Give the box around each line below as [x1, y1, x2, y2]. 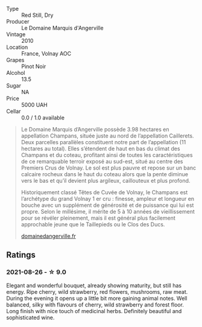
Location [6, 43, 28, 51]
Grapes [6, 57, 25, 63]
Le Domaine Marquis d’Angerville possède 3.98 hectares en [21, 126, 169, 133]
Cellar [6, 108, 21, 115]
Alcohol [6, 69, 25, 76]
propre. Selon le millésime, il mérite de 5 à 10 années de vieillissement [21, 208, 195, 215]
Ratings [6, 250, 36, 260]
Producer [6, 18, 30, 25]
